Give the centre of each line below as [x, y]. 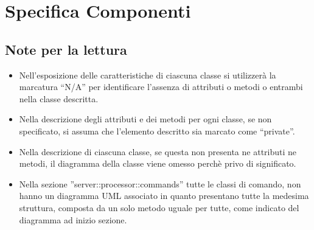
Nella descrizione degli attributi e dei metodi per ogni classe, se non [145, 119]
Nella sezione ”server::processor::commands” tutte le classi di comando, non [160, 183]
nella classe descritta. [59, 98]
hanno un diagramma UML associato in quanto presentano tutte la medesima [164, 196]
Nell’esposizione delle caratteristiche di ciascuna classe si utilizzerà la [148, 75]
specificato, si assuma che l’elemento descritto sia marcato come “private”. [157, 131]
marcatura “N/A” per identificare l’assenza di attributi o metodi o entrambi [161, 87]
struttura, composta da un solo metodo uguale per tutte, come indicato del [159, 207]
